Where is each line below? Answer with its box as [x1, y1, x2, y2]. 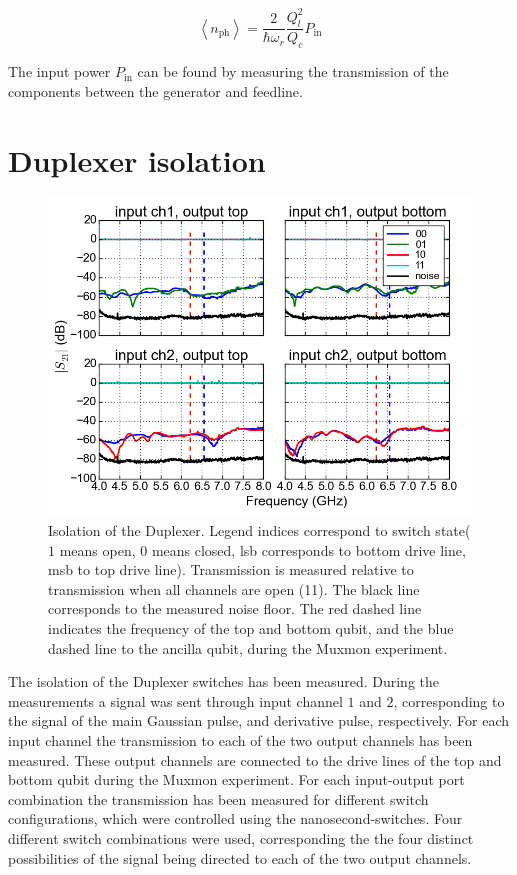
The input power [8, 61, 111, 82]
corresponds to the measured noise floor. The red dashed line [48, 598, 422, 619]
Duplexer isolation [8, 139, 266, 180]
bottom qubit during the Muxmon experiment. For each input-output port [8, 769, 465, 790]
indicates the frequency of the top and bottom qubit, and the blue [48, 618, 454, 638]
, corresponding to [393, 690, 505, 711]
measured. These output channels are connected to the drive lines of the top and [8, 749, 502, 770]
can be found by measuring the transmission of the [137, 61, 449, 82]
